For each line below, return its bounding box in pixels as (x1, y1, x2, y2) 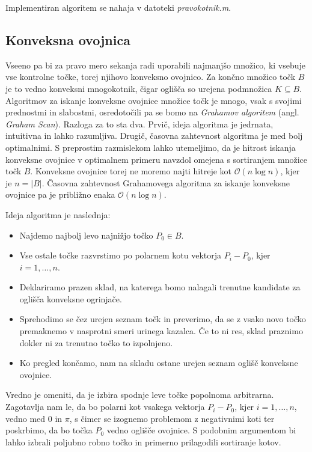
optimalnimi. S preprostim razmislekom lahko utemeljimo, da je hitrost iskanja (5, 141, 296, 153)
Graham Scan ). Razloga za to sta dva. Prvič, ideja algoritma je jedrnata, (5, 117, 274, 130)
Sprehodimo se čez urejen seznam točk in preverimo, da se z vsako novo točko (19, 313, 306, 325)
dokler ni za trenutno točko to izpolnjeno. (19, 336, 173, 349)
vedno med (5, 412, 46, 424)
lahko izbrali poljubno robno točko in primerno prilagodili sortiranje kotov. (5, 435, 281, 448)
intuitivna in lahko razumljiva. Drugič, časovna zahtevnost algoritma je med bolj (5, 129, 303, 142)
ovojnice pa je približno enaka (5, 188, 115, 201)
